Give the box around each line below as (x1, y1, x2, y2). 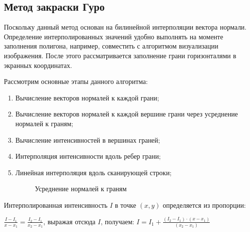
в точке (115, 199, 136, 210)
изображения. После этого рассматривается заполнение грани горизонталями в (4, 50, 236, 60)
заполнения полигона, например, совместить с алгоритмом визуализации (4, 41, 218, 51)
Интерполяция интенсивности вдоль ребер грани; (15, 151, 161, 161)
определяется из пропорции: (163, 199, 246, 210)
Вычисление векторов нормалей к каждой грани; (15, 92, 159, 102)
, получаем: (100, 216, 134, 226)
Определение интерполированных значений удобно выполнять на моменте (4, 31, 223, 41)
